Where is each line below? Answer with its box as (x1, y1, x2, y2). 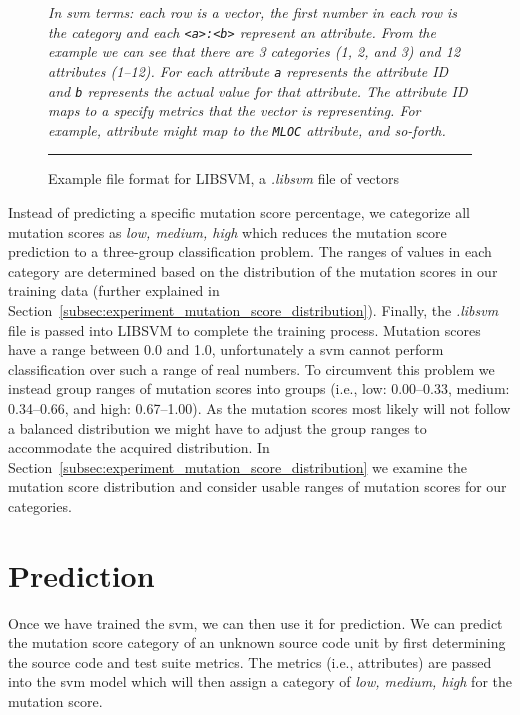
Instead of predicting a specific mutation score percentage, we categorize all (8, 202, 470, 222)
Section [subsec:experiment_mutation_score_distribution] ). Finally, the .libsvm (8, 299, 499, 320)
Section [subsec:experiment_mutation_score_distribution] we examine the (8, 456, 467, 477)
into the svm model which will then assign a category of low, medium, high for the (8, 671, 512, 692)
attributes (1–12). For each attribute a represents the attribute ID (48, 60, 449, 81)
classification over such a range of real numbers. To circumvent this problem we (8, 358, 495, 379)
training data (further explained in (8, 280, 220, 301)
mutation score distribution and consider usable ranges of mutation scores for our (8, 476, 507, 497)
